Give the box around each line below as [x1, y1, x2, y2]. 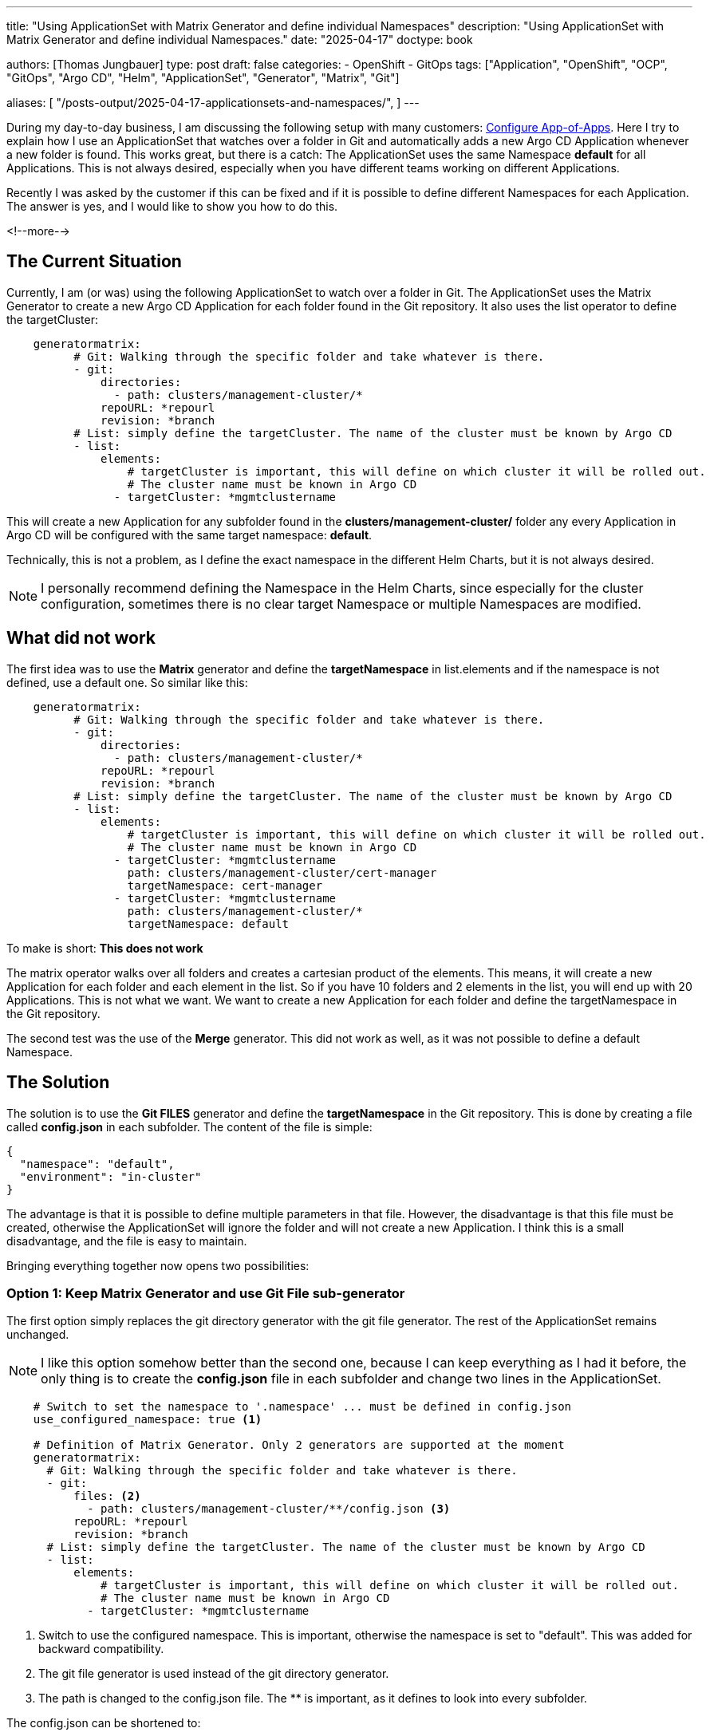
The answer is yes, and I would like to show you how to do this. [6, 199, 338, 213]
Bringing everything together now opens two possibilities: [6, 1258, 310, 1272]
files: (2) [73, 1489, 141, 1503]
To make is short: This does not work [6, 941, 203, 955]
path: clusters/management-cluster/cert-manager [127, 866, 437, 879]
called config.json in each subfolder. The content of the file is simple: [6, 1119, 373, 1134]
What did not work [6, 628, 156, 649]
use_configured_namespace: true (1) [33, 1413, 262, 1426]
